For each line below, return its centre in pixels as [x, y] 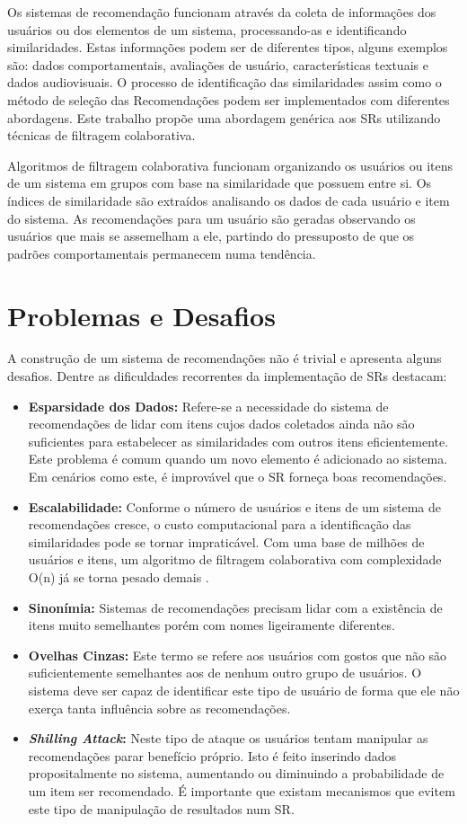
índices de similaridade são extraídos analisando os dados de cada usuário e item [229, 200]
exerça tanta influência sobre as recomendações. [159, 708]
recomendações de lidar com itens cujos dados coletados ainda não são [221, 424]
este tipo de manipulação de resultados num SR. [161, 808]
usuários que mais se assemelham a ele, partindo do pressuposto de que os [211, 236]
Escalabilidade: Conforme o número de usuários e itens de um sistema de [235, 506]
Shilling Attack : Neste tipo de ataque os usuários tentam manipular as [228, 738]
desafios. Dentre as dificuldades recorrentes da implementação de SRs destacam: [227, 376]
